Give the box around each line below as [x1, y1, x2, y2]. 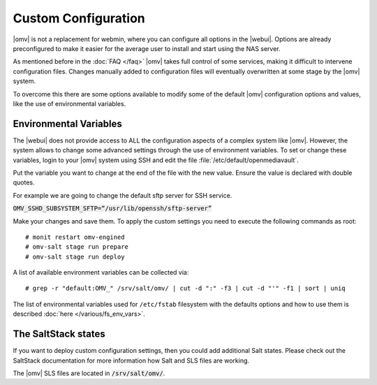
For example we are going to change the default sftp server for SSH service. [13, 191, 232, 199]
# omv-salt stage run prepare [25, 243, 129, 251]
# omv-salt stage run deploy [25, 252, 125, 261]
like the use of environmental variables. [13, 99, 126, 108]
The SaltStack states [13, 328, 105, 340]
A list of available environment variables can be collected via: [13, 268, 189, 277]
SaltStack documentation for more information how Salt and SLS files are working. [13, 356, 250, 365]
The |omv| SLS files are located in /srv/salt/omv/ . [13, 369, 165, 377]
